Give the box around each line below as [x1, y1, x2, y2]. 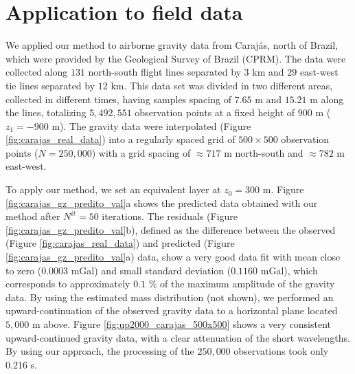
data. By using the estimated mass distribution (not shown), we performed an [5, 289, 334, 304]
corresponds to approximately [5, 276, 130, 291]
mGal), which [260, 263, 318, 277]
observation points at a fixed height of [135, 105, 295, 120]
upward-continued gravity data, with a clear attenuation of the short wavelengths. [5, 330, 350, 344]
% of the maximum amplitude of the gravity [148, 276, 335, 291]
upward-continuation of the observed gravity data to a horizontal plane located [5, 303, 338, 318]
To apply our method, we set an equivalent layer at [5, 182, 221, 197]
